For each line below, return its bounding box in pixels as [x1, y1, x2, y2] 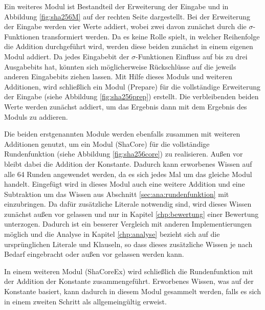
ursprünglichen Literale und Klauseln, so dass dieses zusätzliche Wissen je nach [4, 238, 253, 249]
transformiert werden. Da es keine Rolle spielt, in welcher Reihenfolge [41, 31, 260, 41]
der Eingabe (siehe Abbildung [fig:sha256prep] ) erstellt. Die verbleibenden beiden [4, 91, 259, 102]
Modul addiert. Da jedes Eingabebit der [4, 51, 129, 61]
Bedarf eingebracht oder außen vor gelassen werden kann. [4, 249, 184, 259]
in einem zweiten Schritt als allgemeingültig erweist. [4, 296, 167, 306]
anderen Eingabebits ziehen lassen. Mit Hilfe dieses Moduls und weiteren [4, 71, 233, 82]
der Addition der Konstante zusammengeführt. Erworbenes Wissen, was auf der [4, 276, 254, 286]
